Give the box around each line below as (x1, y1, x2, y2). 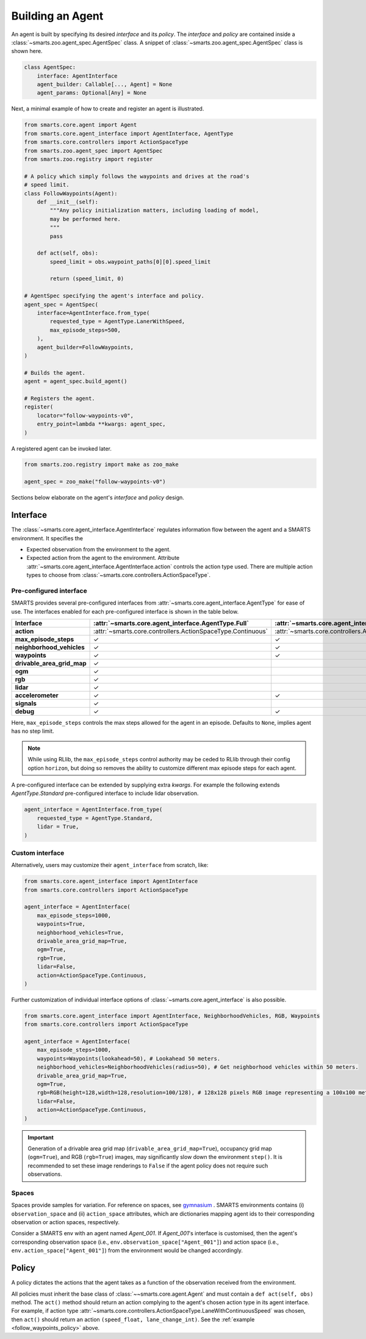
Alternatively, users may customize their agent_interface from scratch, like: (11, 862, 209, 869)
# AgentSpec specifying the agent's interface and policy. (24, 292, 204, 299)
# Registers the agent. (24, 394, 96, 402)
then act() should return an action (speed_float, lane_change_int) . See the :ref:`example (11, 1316, 255, 1323)
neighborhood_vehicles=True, (37, 929, 124, 936)
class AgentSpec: (24, 64, 76, 71)
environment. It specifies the (11, 534, 84, 542)
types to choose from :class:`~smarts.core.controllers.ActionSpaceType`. (26, 572, 210, 579)
